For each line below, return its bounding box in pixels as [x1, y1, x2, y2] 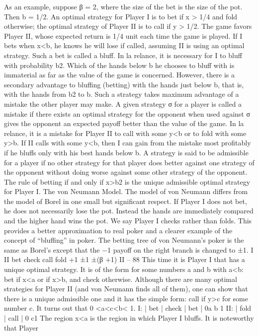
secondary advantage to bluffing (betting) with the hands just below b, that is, [4, 79, 244, 89]
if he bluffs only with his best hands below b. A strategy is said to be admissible [4, 147, 249, 157]
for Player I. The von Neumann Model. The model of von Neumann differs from [4, 186, 248, 197]
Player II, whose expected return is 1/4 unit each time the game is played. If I [4, 30, 243, 41]
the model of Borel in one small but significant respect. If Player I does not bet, [4, 196, 247, 206]
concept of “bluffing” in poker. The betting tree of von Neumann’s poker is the [4, 235, 244, 245]
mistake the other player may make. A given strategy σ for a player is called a [4, 98, 242, 109]
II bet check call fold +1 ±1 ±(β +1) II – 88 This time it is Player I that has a [4, 254, 245, 265]
